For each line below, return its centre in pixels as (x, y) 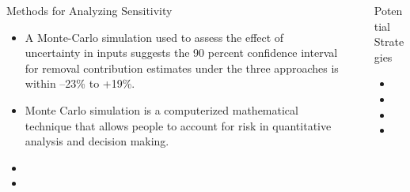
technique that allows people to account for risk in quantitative (178, 125)
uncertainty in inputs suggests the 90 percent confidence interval (181, 53)
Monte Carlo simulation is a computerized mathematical (161, 109)
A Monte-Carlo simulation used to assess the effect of (154, 37)
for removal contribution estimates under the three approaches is (182, 68)
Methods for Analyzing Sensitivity (89, 10)
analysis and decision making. (97, 141)
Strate (389, 41)
